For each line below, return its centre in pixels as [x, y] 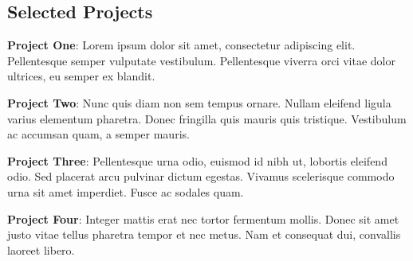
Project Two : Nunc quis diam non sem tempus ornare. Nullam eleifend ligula [199, 102]
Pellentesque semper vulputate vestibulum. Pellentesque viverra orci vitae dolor [202, 60]
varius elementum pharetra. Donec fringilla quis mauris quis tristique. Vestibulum [207, 118]
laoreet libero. [41, 249]
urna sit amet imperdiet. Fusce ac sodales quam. [126, 191]
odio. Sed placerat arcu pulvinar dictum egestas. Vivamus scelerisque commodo [201, 176]
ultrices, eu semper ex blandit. [81, 76]
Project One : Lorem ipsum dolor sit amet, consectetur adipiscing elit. [181, 45]
